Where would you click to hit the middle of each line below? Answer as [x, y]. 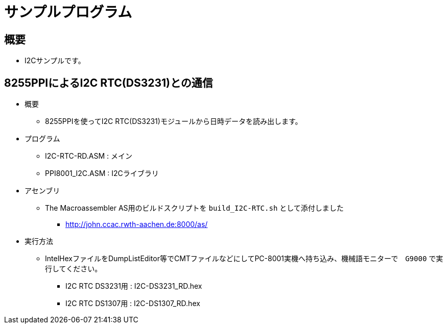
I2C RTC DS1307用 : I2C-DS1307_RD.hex [133, 304]
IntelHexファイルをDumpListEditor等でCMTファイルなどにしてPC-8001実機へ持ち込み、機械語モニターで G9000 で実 [244, 259]
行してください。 [74, 269]
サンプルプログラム [68, 12]
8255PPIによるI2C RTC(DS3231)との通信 [109, 83]
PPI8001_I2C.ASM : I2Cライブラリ [102, 173]
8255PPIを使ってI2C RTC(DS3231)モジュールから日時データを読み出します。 [174, 121]
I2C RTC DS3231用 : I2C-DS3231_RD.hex [134, 286]
